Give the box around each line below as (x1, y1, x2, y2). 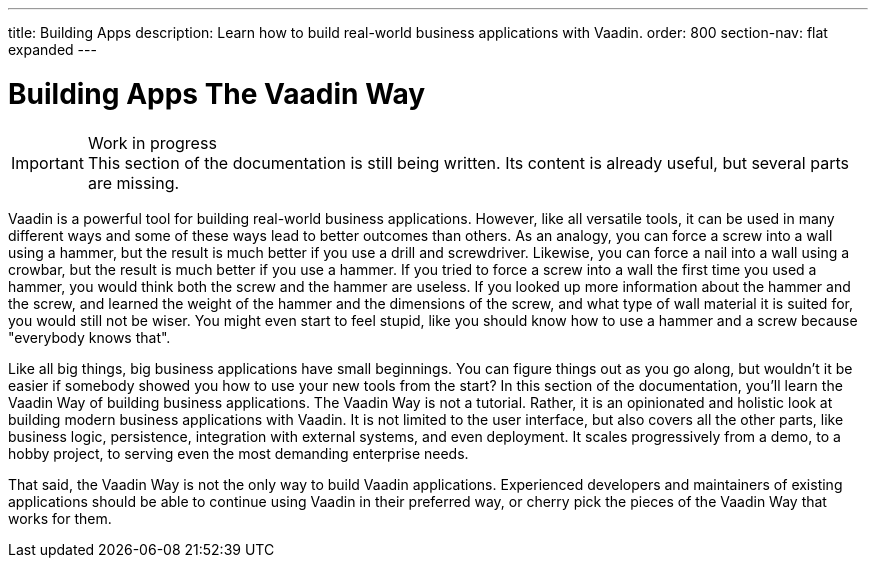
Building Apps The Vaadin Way (8, 76, 426, 111)
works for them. (8, 509, 112, 527)
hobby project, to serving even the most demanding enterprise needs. (8, 444, 469, 462)
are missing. (87, 172, 180, 193)
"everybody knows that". (8, 328, 171, 346)
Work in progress (87, 132, 217, 153)
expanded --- (8, 41, 97, 58)
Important (11, 152, 84, 173)
